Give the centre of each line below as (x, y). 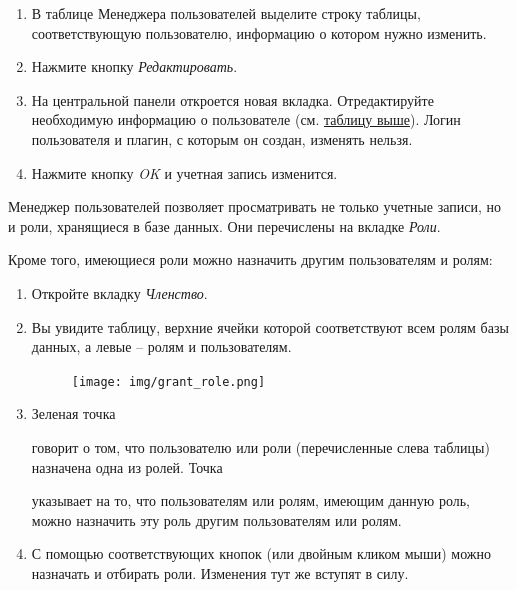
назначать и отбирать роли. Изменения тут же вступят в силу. (220, 572)
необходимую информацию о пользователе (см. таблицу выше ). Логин (246, 119)
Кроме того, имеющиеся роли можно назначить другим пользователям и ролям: (250, 259)
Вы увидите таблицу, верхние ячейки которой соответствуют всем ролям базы (270, 326)
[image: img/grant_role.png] (168, 381)
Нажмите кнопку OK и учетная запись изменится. (184, 172)
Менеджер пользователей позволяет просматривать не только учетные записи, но (254, 206)
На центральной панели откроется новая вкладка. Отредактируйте (232, 99)
